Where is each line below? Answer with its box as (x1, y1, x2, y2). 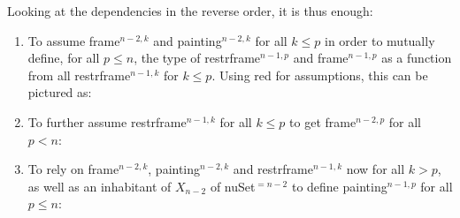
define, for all (27, 49, 100, 67)
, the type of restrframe (134, 49, 261, 67)
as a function (381, 49, 452, 67)
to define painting (291, 177, 387, 195)
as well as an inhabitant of (27, 177, 172, 195)
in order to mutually (325, 31, 435, 49)
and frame (293, 49, 349, 67)
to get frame (289, 112, 356, 131)
